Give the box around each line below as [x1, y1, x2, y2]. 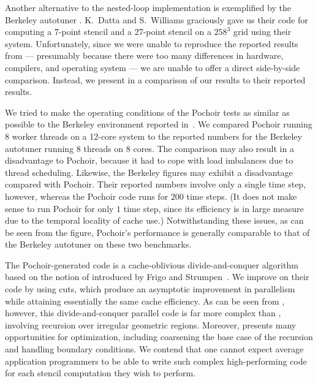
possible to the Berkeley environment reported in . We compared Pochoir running [5, 118, 312, 131]
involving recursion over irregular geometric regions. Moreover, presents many [5, 318, 297, 331]
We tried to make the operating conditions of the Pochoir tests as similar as [5, 105, 290, 118]
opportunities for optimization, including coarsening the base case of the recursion [5, 330, 313, 343]
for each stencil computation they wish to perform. [5, 366, 195, 379]
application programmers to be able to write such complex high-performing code [5, 354, 307, 367]
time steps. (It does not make [186, 189, 297, 202]
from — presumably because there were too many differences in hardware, [5, 49, 284, 62]
